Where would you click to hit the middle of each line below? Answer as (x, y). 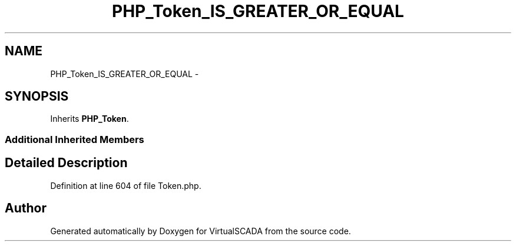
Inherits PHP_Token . (90, 119)
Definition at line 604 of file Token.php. (126, 185)
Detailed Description (66, 163)
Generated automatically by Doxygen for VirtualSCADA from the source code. (201, 231)
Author (26, 208)
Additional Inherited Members (75, 139)
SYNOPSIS (37, 97)
